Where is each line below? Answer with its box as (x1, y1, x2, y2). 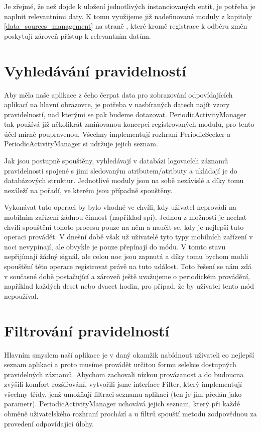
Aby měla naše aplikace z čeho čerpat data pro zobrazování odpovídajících (4, 89, 233, 100)
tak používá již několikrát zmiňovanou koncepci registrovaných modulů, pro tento (4, 119, 254, 129)
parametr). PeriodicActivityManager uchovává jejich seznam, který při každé (4, 398, 240, 409)
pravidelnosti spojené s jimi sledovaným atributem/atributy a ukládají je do (4, 165, 237, 176)
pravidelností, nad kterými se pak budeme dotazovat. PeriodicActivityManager (4, 109, 246, 119)
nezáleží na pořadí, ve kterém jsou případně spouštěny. (4, 185, 173, 195)
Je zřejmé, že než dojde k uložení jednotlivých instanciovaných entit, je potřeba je (4, 1, 255, 11)
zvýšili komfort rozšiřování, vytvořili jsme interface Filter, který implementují (4, 379, 242, 389)
